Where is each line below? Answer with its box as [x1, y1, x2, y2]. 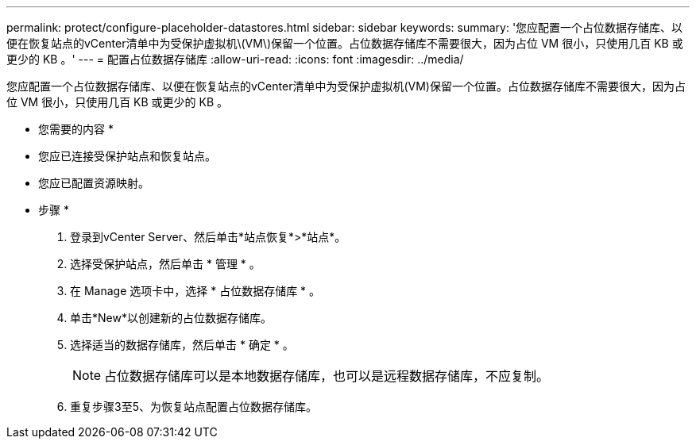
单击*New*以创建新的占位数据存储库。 [70, 311, 272, 324]
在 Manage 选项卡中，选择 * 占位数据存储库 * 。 [70, 284, 321, 297]
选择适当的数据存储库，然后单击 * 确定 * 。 [70, 338, 294, 351]
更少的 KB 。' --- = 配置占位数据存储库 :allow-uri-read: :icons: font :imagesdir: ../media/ [6, 52, 464, 66]
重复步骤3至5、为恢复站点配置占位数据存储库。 [70, 400, 317, 413]
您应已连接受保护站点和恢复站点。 [38, 149, 216, 163]
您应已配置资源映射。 [38, 176, 149, 190]
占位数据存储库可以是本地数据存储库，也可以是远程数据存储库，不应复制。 [104, 368, 550, 384]
